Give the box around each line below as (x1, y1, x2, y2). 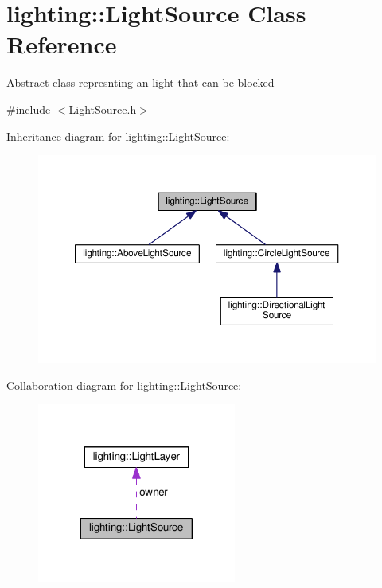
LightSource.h (68, 100, 137, 117)
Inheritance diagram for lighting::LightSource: (6, 127, 230, 144)
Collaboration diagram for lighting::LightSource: (6, 376, 242, 393)
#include (6, 100, 51, 117)
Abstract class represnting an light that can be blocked (6, 74, 275, 91)
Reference (6, 28, 117, 60)
